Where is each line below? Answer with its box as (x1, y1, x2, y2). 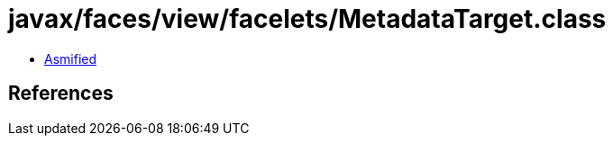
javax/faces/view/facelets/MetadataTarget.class (8, 4, 607, 34)
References (8, 82, 114, 105)
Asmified (44, 50, 97, 67)
